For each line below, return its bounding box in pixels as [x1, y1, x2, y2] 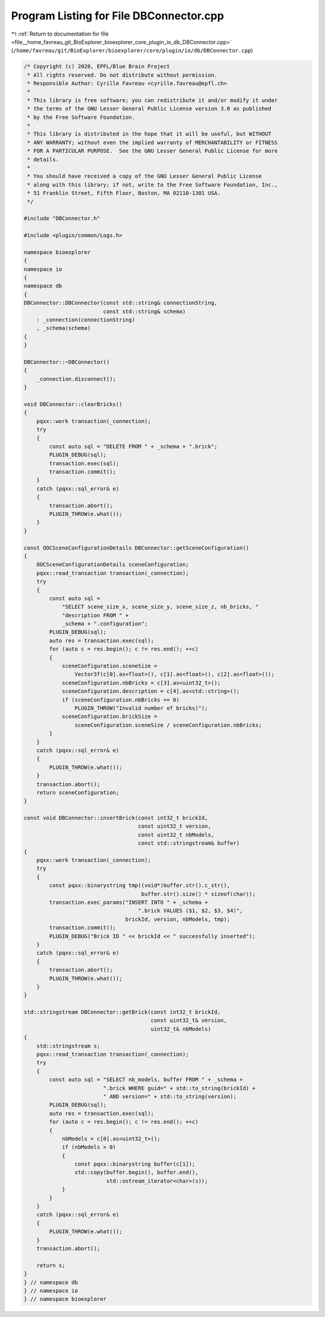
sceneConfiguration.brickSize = [61, 713, 158, 720]
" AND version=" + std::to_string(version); [103, 1093, 237, 1100]
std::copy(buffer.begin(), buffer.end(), [74, 1169, 199, 1176]
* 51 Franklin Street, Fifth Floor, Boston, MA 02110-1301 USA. [27, 190, 221, 197]
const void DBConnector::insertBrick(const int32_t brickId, [23, 814, 208, 822]
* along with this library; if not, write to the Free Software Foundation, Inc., [27, 181, 278, 188]
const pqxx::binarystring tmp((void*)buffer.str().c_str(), [49, 882, 231, 889]
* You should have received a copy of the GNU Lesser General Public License [27, 173, 262, 180]
